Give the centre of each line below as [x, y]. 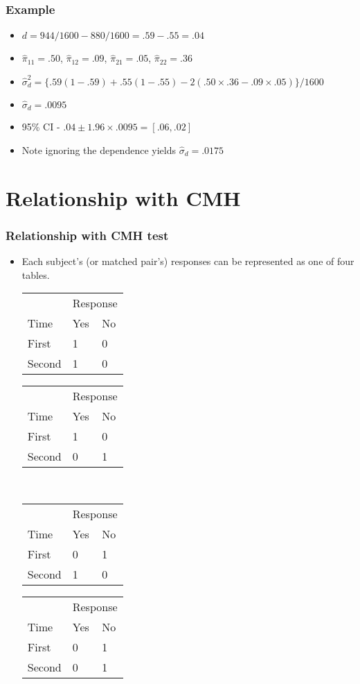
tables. [36, 274]
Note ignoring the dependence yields [99, 149]
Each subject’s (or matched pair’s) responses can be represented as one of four [188, 261]
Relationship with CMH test [87, 235]
